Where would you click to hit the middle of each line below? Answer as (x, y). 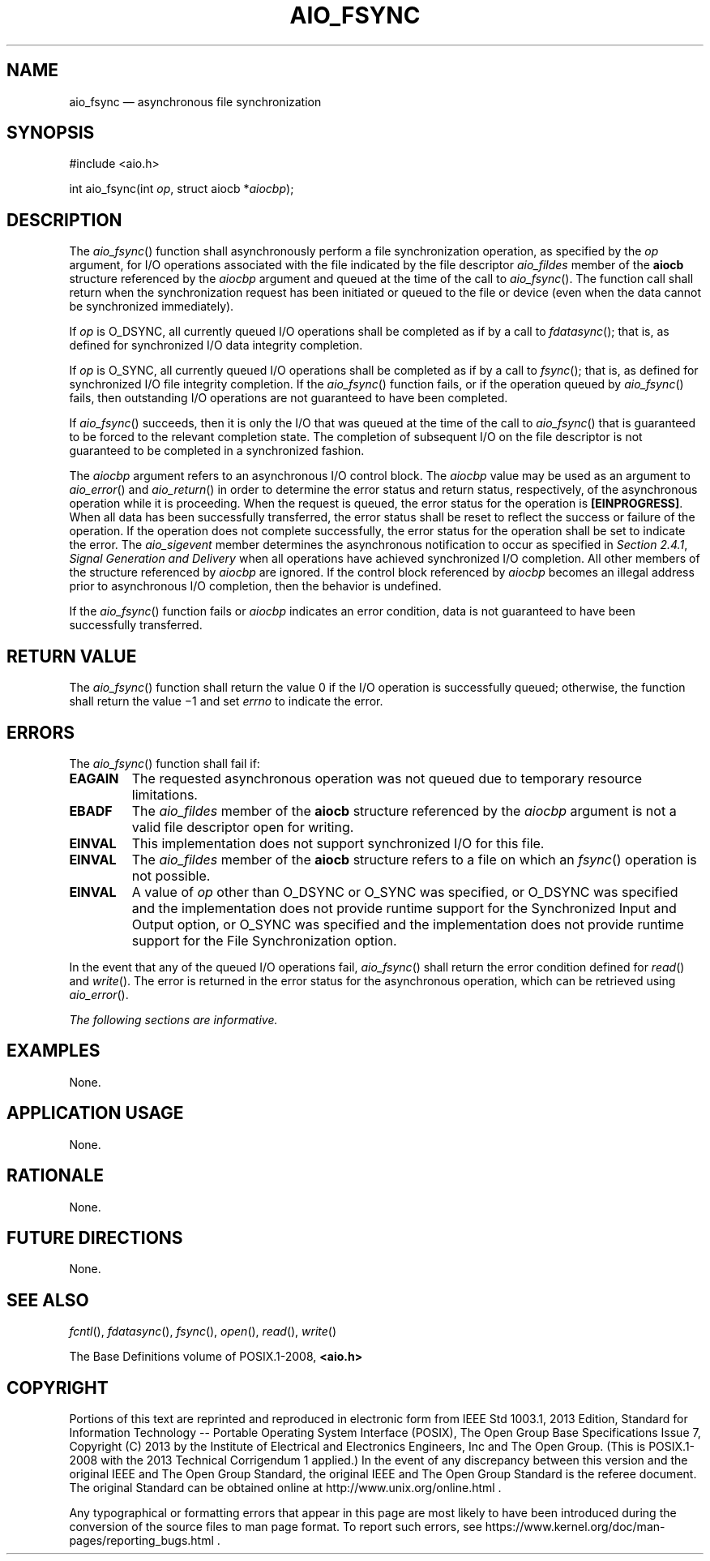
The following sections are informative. (173, 1019)
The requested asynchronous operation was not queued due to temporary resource (387, 778)
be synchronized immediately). (152, 307)
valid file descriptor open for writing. (243, 827)
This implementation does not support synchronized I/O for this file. (338, 843)
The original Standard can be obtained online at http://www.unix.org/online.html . (285, 1488)
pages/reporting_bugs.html (141, 1541)
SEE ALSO (48, 1300)
